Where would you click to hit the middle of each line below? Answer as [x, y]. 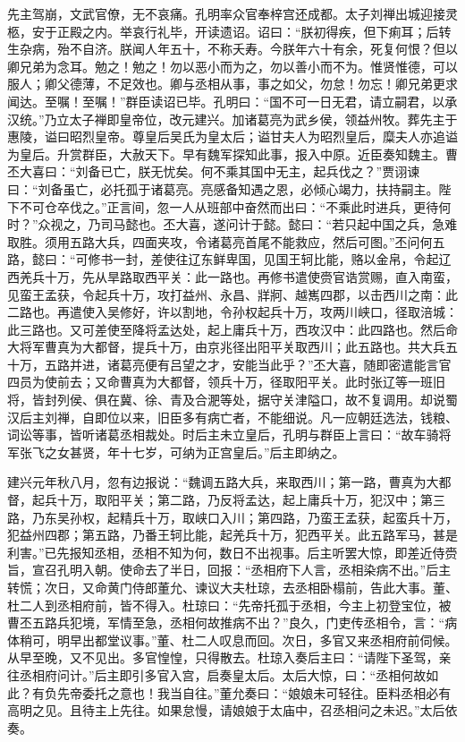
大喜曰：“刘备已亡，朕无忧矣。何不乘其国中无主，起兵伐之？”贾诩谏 [220, 171]
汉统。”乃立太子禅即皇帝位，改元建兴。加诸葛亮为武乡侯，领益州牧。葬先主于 [232, 119]
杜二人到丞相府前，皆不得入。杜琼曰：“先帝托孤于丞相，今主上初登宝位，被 [229, 605]
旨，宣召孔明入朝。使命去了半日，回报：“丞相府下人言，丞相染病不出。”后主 [229, 570]
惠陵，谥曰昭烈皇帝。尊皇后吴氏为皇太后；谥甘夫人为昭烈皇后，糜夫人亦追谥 [232, 136]
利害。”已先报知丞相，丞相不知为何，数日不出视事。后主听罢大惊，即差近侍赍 [232, 552]
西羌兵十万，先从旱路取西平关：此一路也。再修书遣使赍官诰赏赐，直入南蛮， [232, 276]
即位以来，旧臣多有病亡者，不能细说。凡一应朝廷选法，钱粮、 [276, 417]
